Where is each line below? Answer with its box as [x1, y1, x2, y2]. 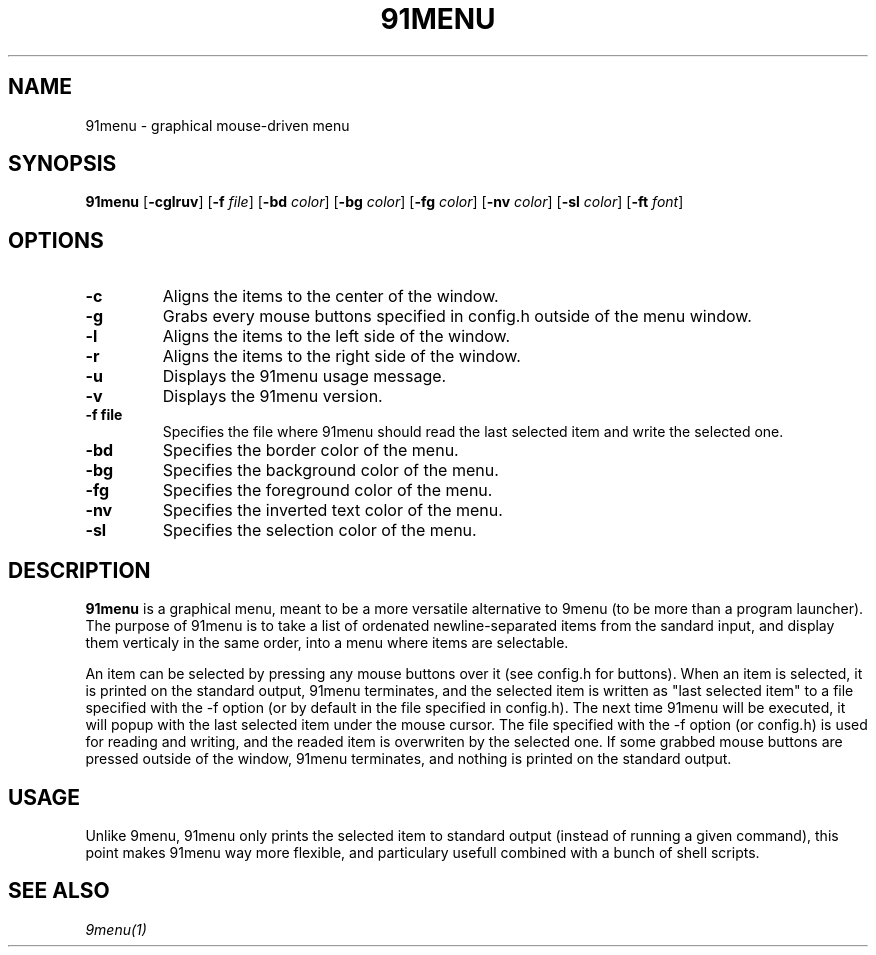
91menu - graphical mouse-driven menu [85, 116, 350, 134]
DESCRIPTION [8, 557, 151, 583]
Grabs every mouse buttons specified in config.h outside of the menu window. [162, 306, 752, 327]
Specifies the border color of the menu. [162, 440, 459, 461]
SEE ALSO [8, 878, 110, 904]
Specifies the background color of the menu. [162, 460, 499, 481]
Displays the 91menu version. [162, 386, 383, 407]
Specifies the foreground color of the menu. [162, 480, 493, 501]
